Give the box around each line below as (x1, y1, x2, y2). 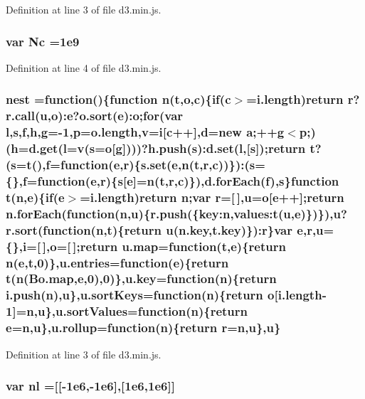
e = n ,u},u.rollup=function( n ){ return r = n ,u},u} (6, 319, 281, 336)
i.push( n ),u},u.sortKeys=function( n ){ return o (6, 286, 275, 304)
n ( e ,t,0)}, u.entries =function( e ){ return (6, 253, 229, 271)
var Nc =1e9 (6, 32, 80, 50)
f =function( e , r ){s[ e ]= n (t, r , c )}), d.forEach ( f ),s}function (23, 171, 339, 189)
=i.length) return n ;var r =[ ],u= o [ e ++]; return (80, 188, 344, 206)
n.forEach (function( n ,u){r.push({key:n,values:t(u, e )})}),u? (6, 204, 347, 222)
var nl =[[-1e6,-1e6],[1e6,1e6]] (6, 377, 175, 395)
